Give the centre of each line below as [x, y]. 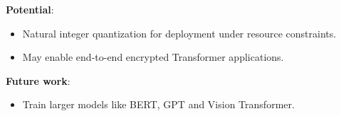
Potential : [30, 9]
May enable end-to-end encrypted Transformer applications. [153, 57]
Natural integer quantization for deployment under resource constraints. [179, 33]
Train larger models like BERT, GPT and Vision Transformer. [158, 104]
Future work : [38, 80]
